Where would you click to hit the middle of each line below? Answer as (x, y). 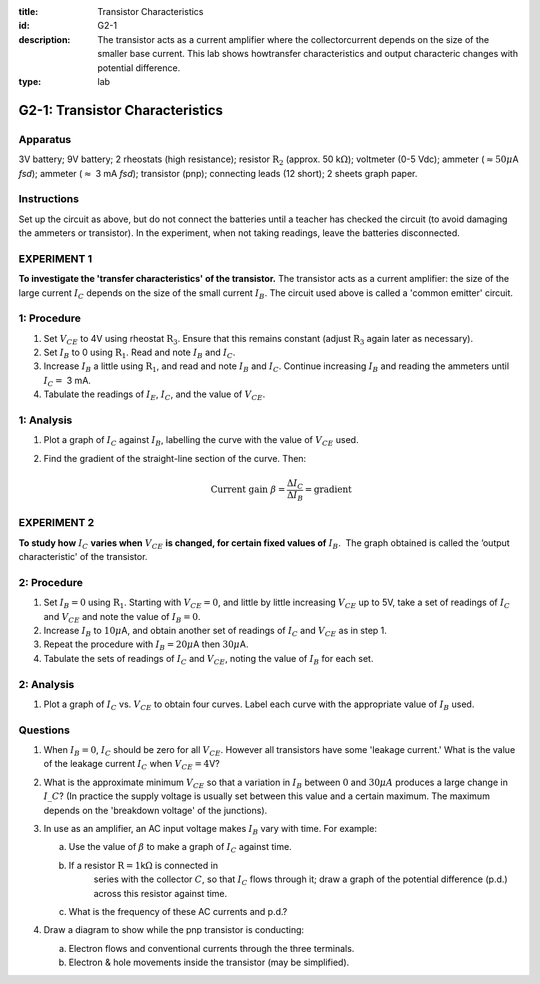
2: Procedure (51, 582)
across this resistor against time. (160, 893)
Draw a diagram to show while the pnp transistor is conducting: (174, 930)
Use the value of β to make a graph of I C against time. (180, 848)
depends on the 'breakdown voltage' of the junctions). (155, 810)
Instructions (49, 199)
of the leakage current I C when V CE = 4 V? (131, 765)
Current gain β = (248, 489)
